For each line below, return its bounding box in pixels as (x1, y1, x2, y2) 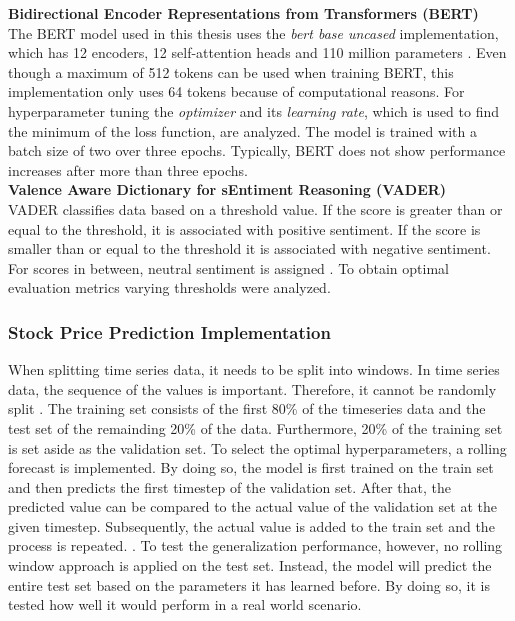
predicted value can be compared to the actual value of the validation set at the (8, 496, 497, 517)
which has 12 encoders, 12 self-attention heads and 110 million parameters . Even (8, 42, 507, 63)
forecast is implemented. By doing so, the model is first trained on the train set (8, 457, 494, 478)
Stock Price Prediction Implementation (8, 319, 331, 344)
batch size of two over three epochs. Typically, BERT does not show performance (8, 140, 506, 161)
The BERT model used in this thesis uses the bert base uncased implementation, (8, 22, 499, 43)
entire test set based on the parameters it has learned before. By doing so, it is (8, 574, 490, 595)
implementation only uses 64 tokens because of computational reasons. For (8, 81, 465, 102)
